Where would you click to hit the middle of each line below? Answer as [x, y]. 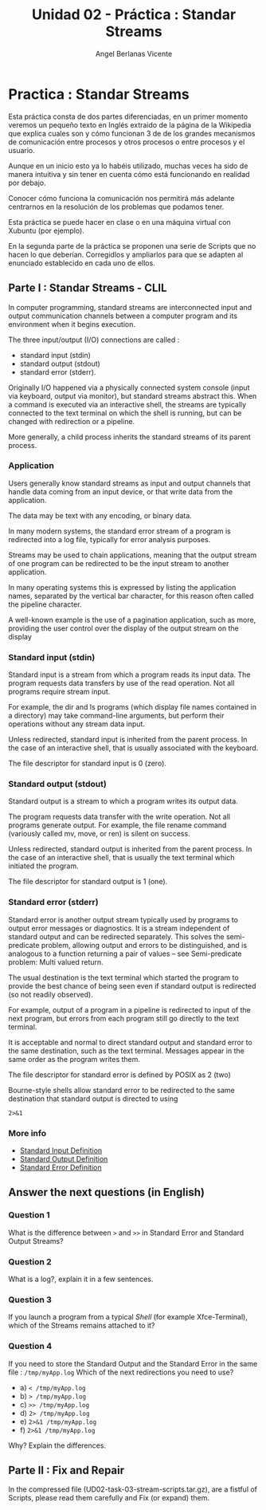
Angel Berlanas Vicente [134, 53]
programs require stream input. [59, 692]
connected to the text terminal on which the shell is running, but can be [125, 413]
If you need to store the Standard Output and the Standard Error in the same [133, 1363]
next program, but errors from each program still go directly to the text [124, 1018]
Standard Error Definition [61, 1167]
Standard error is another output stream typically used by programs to [123, 919]
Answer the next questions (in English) [107, 1192]
